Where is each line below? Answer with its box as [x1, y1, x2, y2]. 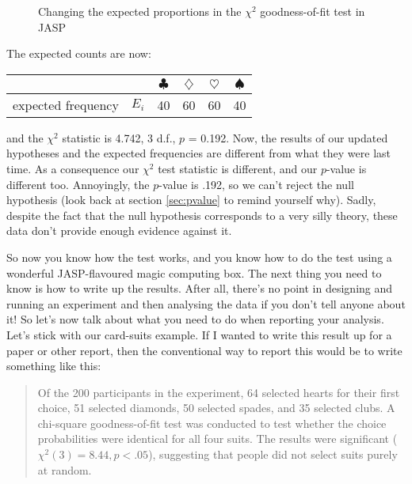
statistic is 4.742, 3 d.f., [62, 129, 176, 146]
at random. [37, 461, 92, 478]
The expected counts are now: [6, 45, 151, 62]
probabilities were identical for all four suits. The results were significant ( [37, 430, 398, 447]
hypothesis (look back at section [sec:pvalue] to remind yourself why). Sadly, [6, 191, 376, 208]
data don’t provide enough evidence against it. [6, 222, 232, 239]
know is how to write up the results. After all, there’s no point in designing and [6, 280, 393, 297]
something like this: [6, 357, 101, 374]
